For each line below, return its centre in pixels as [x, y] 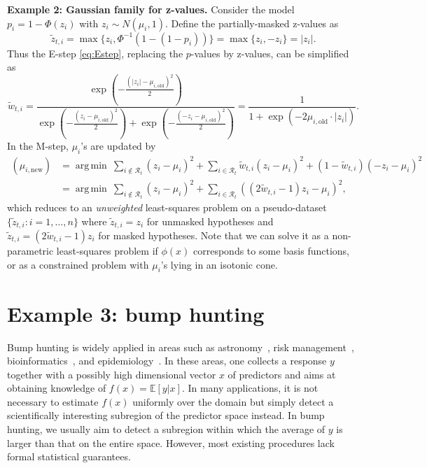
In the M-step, [38, 146]
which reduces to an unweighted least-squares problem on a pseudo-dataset [167, 207]
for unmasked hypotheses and [210, 221]
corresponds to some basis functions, [271, 250]
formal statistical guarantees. [69, 456]
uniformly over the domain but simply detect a [233, 401]
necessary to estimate [53, 401]
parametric [30, 250]
